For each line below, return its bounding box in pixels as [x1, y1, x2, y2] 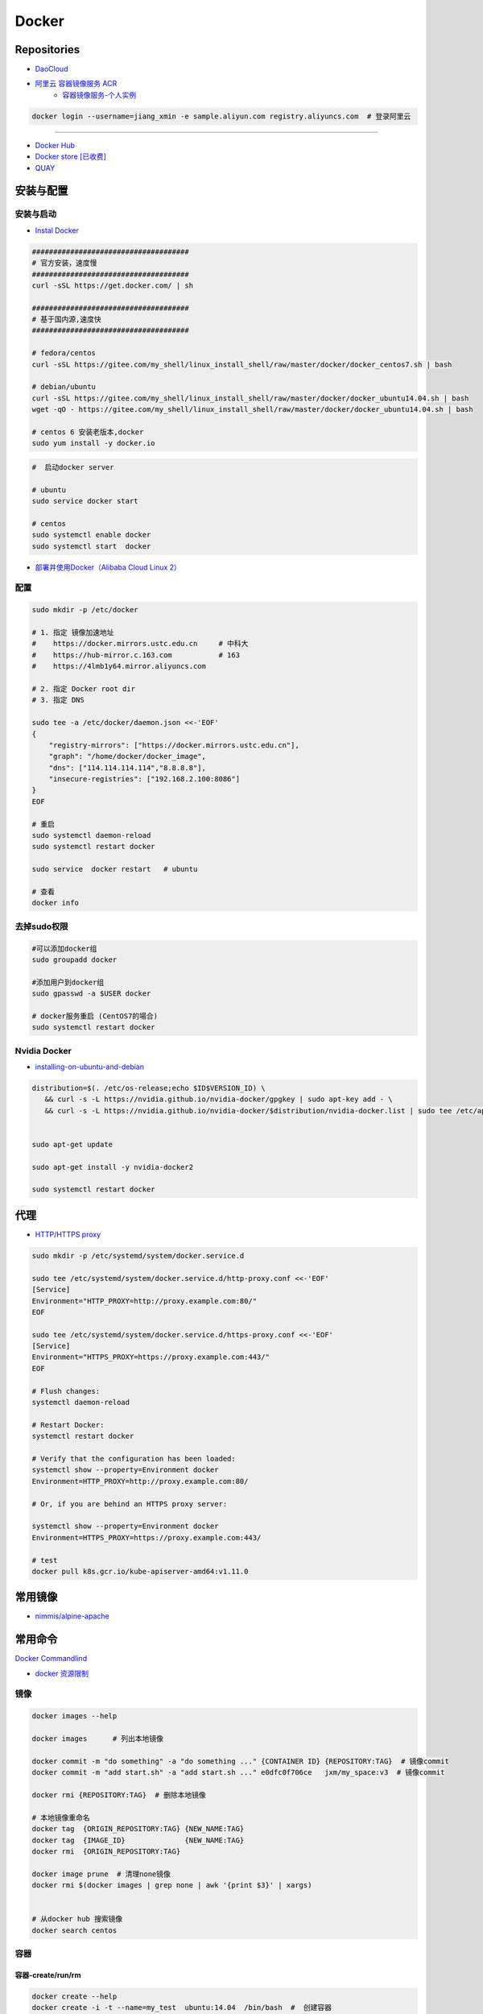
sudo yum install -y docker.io [31, 439, 156, 448]
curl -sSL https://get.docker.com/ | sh [31, 280, 193, 290]
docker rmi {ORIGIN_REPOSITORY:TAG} [31, 1846, 181, 1856]
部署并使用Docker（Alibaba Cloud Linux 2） [35, 562, 181, 572]
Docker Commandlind [14, 1654, 88, 1664]
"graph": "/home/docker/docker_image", [48, 752, 207, 761]
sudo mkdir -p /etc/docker [31, 605, 138, 615]
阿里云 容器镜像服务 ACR [35, 79, 118, 89]
